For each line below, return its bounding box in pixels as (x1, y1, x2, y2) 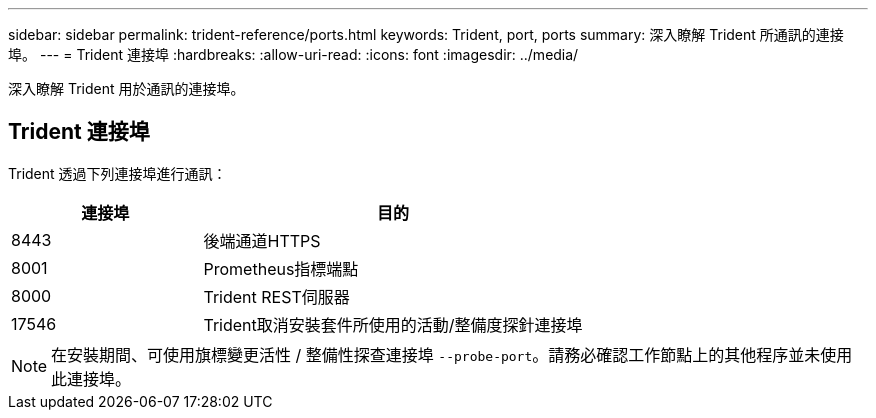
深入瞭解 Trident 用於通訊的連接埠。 (8, 80, 245, 97)
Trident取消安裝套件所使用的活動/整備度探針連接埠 (203, 314, 583, 335)
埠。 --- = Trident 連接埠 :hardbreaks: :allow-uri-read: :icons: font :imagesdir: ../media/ (8, 46, 579, 63)
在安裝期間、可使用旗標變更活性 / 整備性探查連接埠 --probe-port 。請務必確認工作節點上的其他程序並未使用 (51, 344, 853, 365)
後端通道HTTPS (203, 230, 321, 251)
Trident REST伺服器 (203, 286, 350, 307)
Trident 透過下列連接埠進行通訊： (8, 164, 227, 182)
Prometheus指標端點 (203, 258, 359, 279)
